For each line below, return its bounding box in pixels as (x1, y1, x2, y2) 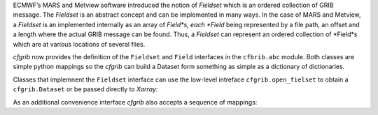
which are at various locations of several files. (13, 40, 146, 48)
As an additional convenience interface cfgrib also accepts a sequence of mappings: (13, 98, 258, 106)
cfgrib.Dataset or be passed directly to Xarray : (13, 85, 158, 93)
